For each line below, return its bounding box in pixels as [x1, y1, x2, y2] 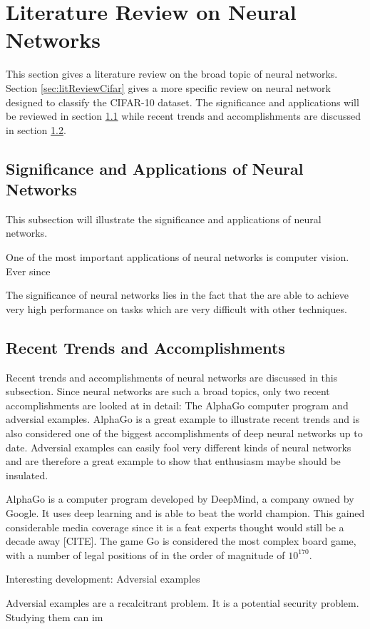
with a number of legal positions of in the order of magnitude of [6, 547, 285, 562]
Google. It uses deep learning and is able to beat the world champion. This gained [6, 505, 365, 520]
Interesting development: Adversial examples [6, 571, 200, 586]
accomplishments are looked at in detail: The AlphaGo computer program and [6, 397, 349, 412]
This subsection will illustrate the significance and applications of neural [6, 211, 322, 226]
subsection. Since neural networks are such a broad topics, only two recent [6, 384, 330, 399]
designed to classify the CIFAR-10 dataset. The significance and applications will [6, 94, 359, 109]
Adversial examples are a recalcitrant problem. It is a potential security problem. [6, 595, 359, 610]
